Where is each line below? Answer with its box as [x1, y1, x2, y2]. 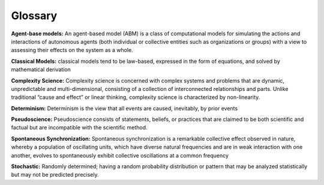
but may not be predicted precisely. [11, 171, 99, 178]
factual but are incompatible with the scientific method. [11, 124, 148, 131]
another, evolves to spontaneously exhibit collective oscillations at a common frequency [11, 151, 229, 159]
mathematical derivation [11, 66, 71, 73]
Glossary [11, 9, 58, 22]
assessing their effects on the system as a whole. [11, 47, 133, 54]
